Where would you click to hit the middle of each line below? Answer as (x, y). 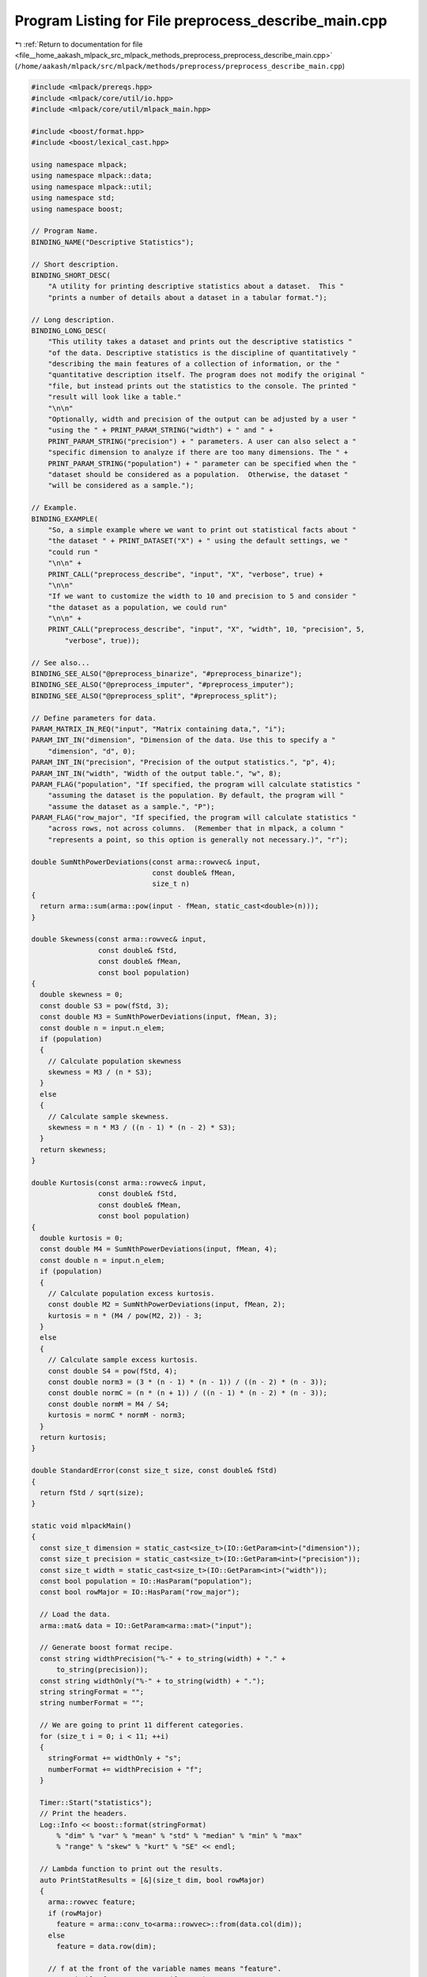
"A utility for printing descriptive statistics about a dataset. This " (196, 286)
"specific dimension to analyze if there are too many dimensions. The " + (198, 452)
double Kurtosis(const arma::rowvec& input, (119, 1183)
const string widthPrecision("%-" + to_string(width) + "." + (163, 1658)
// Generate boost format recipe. (107, 1648)
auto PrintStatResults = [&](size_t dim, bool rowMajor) (152, 1880)
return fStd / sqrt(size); (92, 1492)
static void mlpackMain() (81, 1526)
